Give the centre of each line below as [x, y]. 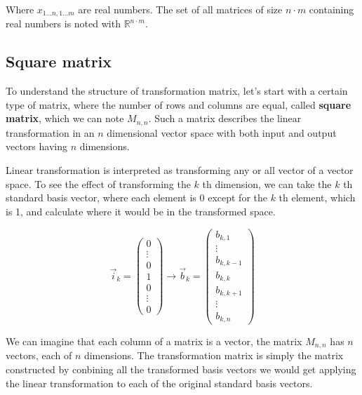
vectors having [37, 146]
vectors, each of [39, 355]
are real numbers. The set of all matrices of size [180, 9]
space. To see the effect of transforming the [98, 183]
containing [331, 9]
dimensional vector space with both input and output [222, 132]
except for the [237, 197]
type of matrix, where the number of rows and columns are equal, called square [179, 104]
